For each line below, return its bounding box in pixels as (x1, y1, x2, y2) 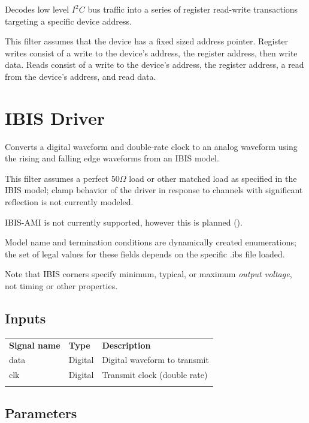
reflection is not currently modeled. (5, 196, 134, 208)
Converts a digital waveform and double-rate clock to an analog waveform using (5, 140, 298, 152)
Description (102, 338, 151, 351)
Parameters (5, 404, 77, 422)
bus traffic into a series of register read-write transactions (87, 3, 298, 15)
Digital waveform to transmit (102, 353, 209, 366)
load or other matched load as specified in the (129, 172, 297, 184)
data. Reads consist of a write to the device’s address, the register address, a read (5, 58, 304, 71)
